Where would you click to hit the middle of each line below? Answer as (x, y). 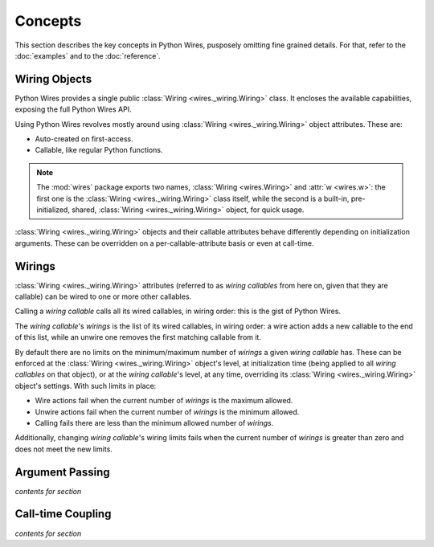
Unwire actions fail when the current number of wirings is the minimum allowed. (167, 412)
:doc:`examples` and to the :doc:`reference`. (88, 55)
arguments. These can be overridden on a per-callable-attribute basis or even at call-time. (164, 243)
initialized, (53, 210)
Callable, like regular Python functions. (99, 150)
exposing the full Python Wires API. (73, 109)
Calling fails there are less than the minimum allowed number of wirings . (154, 422)
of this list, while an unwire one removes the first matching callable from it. (138, 337)
